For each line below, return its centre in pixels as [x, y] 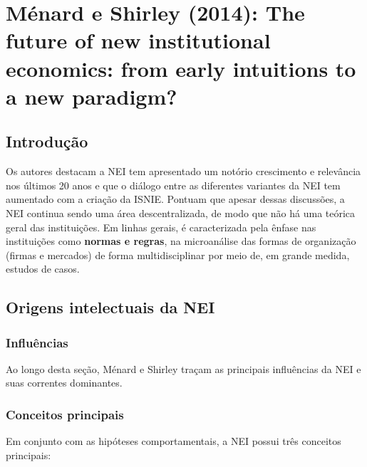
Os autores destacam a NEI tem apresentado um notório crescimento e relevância [183, 171]
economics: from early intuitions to [181, 68]
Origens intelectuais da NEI [110, 307]
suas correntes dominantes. [64, 383]
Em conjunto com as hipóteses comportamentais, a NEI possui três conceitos [174, 441]
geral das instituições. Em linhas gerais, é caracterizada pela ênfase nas [161, 227]
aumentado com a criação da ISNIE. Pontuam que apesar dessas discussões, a [175, 199]
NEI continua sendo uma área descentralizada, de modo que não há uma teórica [181, 212]
